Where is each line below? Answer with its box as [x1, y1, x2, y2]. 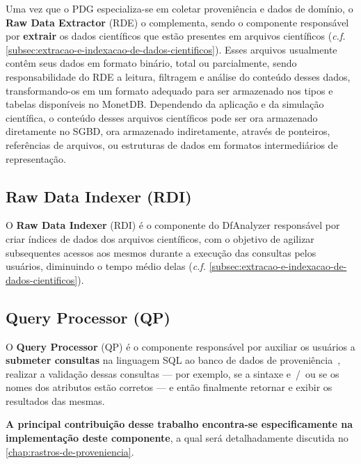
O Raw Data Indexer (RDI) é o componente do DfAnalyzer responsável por [6, 218, 340, 232]
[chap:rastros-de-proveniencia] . [6, 444, 134, 458]
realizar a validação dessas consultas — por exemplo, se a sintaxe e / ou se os [6, 366, 339, 381]
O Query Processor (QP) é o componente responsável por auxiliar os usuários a [6, 339, 355, 353]
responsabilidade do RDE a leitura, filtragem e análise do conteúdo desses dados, [6, 69, 351, 83]
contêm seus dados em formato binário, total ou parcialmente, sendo [6, 56, 297, 70]
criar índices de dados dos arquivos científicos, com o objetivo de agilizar [6, 231, 314, 246]
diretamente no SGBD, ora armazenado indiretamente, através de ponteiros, [6, 124, 330, 138]
